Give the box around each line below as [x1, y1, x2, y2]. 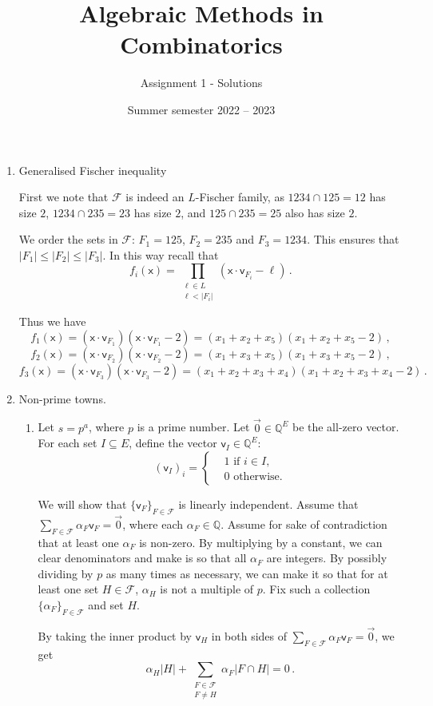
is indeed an [125, 188, 185, 205]
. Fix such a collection [262, 581, 371, 597]
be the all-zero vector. [292, 418, 399, 435]
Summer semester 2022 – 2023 [127, 101, 276, 117]
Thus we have [18, 313, 86, 330]
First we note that [18, 188, 109, 205]
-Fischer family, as [195, 188, 284, 205]
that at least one [38, 533, 119, 550]
